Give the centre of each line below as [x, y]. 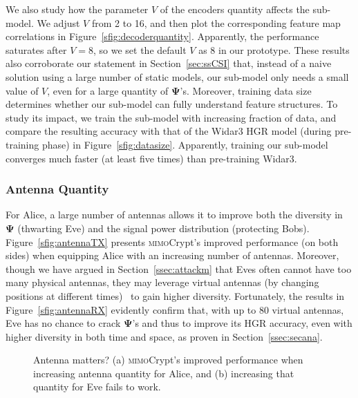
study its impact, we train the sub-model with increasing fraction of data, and [171, 117]
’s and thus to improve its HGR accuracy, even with [242, 323]
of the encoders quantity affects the [235, 9]
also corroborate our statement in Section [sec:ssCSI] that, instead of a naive [169, 63]
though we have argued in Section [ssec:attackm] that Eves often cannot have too [179, 268]
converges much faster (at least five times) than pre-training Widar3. [151, 158]
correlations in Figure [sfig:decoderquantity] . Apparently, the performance [162, 36]
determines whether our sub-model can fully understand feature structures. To [172, 104]
